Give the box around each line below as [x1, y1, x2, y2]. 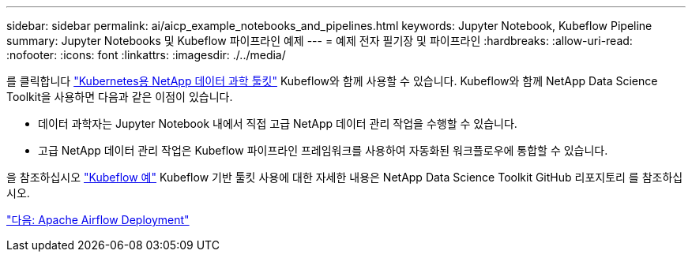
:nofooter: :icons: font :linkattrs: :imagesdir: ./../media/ [6, 48, 286, 62]
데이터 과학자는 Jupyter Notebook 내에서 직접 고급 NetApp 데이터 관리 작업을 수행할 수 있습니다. [38, 117, 517, 130]
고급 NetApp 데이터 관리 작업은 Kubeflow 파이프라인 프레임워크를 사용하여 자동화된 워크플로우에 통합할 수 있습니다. [38, 144, 608, 157]
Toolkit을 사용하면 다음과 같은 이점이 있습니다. [6, 90, 233, 103]
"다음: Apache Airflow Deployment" [6, 213, 190, 226]
